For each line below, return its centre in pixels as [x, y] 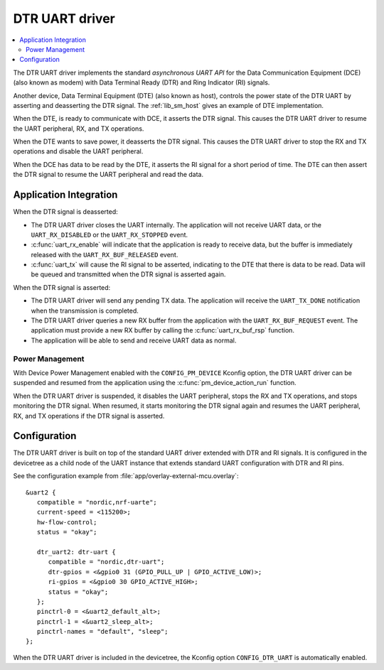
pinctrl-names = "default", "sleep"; [102, 632]
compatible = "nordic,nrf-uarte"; [97, 502]
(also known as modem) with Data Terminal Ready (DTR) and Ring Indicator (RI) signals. [142, 82]
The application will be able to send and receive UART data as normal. [134, 340]
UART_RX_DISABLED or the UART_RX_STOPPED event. [110, 234]
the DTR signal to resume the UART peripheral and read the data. [108, 175]
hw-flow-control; [67, 522]
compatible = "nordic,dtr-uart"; [106, 562]
